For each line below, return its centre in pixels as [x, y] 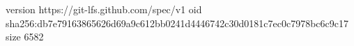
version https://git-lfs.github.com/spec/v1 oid [104, 9]
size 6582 [25, 37]
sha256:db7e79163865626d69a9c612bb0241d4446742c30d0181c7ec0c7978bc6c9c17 [177, 23]
